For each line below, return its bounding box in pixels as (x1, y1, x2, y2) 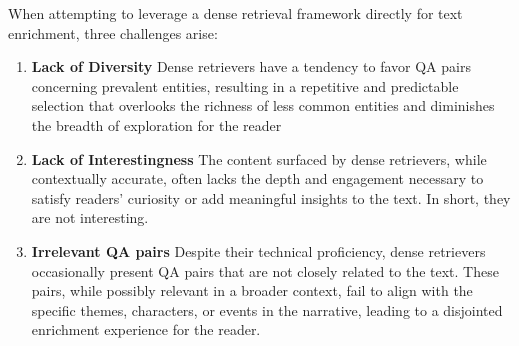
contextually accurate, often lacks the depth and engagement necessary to (31, 168, 484, 189)
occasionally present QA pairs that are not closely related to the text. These (31, 260, 499, 281)
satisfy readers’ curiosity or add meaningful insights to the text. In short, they (31, 187, 511, 208)
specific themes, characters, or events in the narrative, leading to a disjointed (31, 299, 503, 320)
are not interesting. (31, 207, 149, 228)
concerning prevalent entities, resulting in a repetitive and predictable (31, 75, 459, 96)
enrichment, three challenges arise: (8, 22, 218, 43)
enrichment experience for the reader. (31, 319, 261, 340)
